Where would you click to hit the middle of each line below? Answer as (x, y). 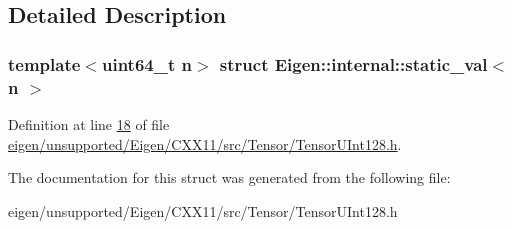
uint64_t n (146, 63)
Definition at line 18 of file (89, 123)
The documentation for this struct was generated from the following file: (229, 177)
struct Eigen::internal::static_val (353, 63)
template (44, 63)
